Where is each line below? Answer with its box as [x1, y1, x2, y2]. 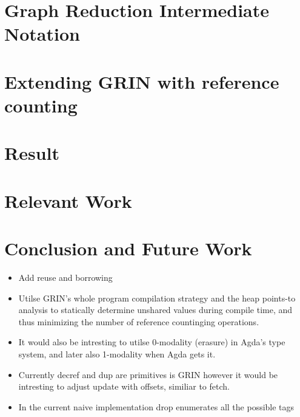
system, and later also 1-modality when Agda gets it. [18, 347, 216, 360]
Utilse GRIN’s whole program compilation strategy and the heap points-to [18, 291, 296, 304]
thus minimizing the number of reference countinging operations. [18, 315, 259, 328]
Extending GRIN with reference [4, 69, 279, 94]
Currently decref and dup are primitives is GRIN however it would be [18, 368, 278, 381]
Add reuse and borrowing [18, 271, 113, 283]
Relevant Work [4, 188, 132, 213]
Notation [4, 21, 80, 46]
